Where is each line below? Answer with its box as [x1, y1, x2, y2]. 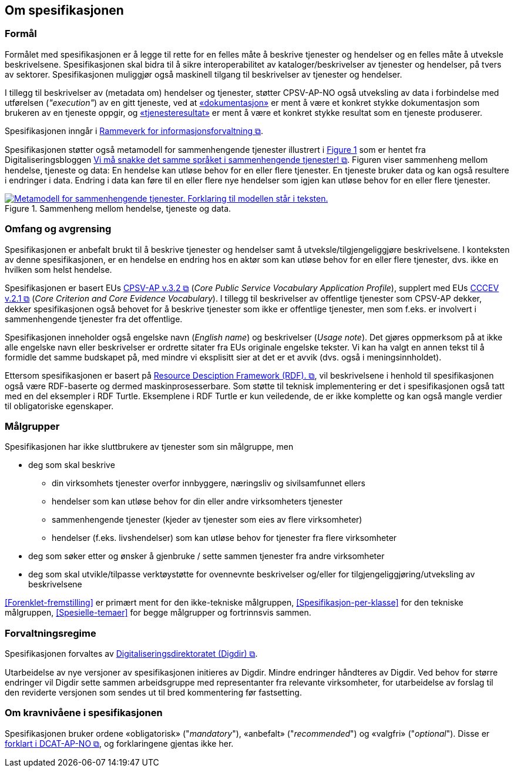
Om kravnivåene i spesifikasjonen [5, 707, 163, 719]
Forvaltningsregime [5, 627, 96, 639]
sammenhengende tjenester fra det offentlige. [5, 313, 183, 324]
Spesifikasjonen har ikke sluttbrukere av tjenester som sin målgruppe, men [5, 442, 294, 452]
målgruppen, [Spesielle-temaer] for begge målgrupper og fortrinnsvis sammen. [5, 607, 311, 618]
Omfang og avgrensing [5, 223, 112, 235]
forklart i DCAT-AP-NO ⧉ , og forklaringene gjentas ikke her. [5, 738, 234, 748]
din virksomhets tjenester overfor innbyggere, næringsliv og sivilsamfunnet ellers [52, 478, 365, 489]
